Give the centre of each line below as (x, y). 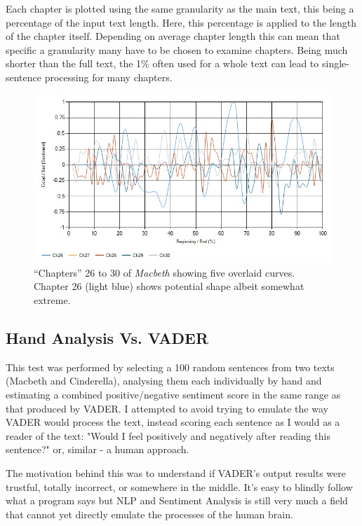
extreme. (52, 300)
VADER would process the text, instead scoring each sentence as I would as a (173, 422)
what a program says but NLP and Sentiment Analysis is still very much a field (177, 500)
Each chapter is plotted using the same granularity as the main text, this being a (180, 8)
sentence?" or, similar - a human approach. (98, 449)
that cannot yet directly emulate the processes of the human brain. (149, 514)
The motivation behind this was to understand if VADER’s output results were (176, 473)
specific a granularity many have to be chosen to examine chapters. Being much (177, 49)
